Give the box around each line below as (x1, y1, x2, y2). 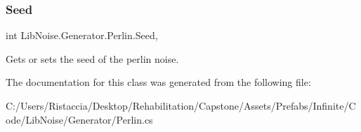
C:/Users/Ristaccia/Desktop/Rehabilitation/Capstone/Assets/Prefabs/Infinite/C (6, 98, 356, 112)
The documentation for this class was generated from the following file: (6, 75, 311, 89)
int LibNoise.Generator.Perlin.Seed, (6, 28, 158, 43)
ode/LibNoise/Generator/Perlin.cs (6, 112, 153, 126)
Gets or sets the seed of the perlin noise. (6, 51, 179, 66)
